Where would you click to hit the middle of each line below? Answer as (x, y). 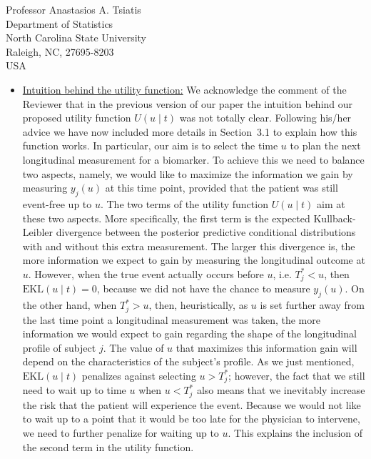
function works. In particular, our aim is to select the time (150, 145)
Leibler (38, 232)
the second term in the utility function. (108, 446)
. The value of (133, 347)
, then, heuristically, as (198, 305)
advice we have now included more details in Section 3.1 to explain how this (190, 131)
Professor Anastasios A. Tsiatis (73, 9)
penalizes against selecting (139, 375)
